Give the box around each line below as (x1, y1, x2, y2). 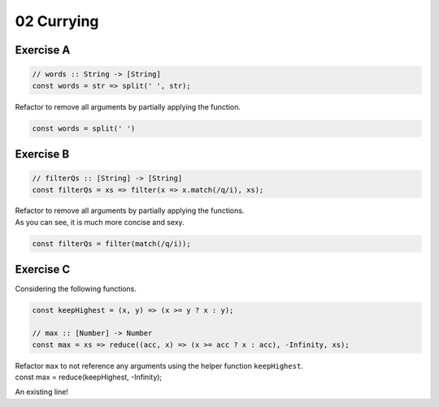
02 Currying (15, 12, 99, 30)
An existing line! (15, 387, 69, 397)
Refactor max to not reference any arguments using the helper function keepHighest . (15, 361, 304, 370)
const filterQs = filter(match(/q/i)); (32, 239, 191, 248)
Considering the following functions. (15, 284, 137, 294)
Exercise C (15, 262, 71, 276)
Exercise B (15, 147, 70, 161)
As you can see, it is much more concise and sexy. (15, 217, 185, 227)
